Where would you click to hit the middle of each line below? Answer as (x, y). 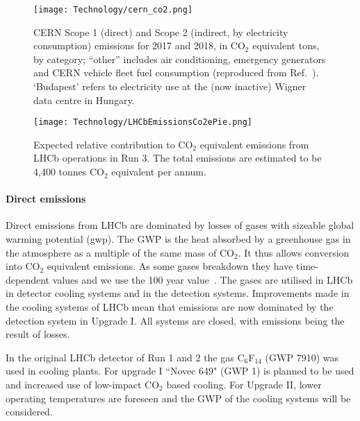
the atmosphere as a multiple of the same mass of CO (120, 252)
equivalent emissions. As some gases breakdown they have (170, 266)
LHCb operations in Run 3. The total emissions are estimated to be (178, 158)
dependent (28, 279)
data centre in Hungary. (84, 100)
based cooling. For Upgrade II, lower (244, 384)
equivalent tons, (286, 45)
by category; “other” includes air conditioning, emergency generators (180, 59)
